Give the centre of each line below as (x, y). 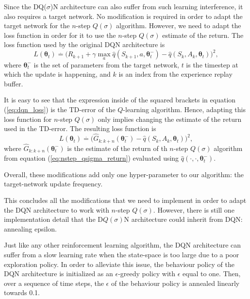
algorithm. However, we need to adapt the (179, 25)
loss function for (28, 119)
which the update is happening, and (57, 74)
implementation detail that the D (53, 219)
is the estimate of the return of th (117, 148)
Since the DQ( (25, 6)
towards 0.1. (22, 292)
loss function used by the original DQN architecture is (84, 44)
